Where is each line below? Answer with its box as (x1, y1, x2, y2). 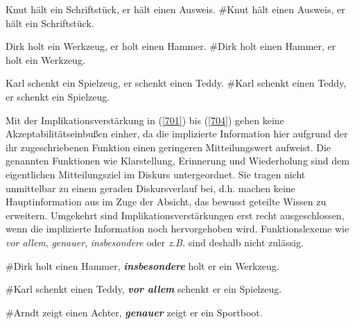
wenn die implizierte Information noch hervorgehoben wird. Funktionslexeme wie (6, 221, 349, 236)
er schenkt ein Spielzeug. (6, 89, 110, 103)
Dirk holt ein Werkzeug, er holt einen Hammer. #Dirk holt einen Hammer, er (6, 39, 336, 53)
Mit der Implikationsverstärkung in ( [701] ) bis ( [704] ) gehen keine (6, 112, 284, 127)
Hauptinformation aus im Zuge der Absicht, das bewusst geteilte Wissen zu (6, 194, 327, 209)
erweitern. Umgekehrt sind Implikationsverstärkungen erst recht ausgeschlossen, (6, 207, 345, 222)
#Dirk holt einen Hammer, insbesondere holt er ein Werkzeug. (6, 258, 279, 273)
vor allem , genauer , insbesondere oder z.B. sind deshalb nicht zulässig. (6, 235, 304, 249)
